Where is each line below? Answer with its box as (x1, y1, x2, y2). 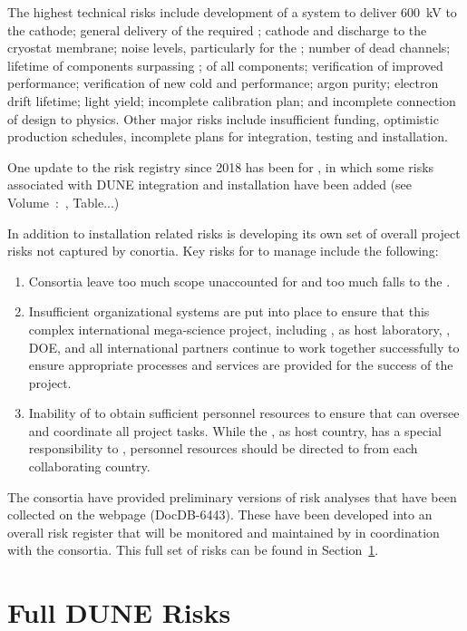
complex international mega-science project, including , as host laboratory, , (28, 319, 451, 338)
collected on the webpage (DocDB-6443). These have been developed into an (7, 505, 433, 524)
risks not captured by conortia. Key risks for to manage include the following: (7, 241, 439, 260)
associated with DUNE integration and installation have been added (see (7, 175, 413, 194)
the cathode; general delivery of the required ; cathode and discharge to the (7, 20, 427, 39)
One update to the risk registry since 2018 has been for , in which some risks (7, 157, 434, 176)
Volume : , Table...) (7, 192, 120, 211)
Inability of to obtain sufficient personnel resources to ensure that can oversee (28, 403, 460, 422)
